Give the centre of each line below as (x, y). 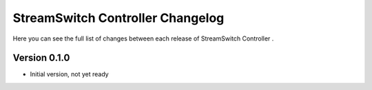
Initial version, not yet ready (70, 74)
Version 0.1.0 (41, 58)
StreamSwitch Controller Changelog (118, 18)
